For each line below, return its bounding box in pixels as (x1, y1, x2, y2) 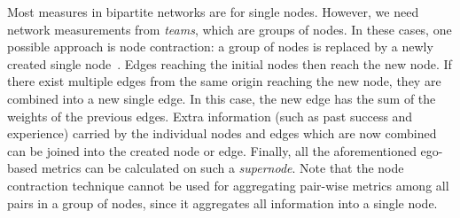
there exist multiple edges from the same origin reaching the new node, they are (7, 72, 441, 90)
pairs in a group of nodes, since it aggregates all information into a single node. (7, 193, 438, 212)
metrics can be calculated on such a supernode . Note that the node (41, 159, 404, 177)
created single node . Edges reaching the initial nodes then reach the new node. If (7, 54, 452, 73)
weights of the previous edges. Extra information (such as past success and (7, 106, 413, 125)
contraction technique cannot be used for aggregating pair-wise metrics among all (7, 175, 449, 194)
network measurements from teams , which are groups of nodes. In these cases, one (7, 19, 452, 38)
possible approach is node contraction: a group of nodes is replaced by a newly (7, 37, 433, 56)
